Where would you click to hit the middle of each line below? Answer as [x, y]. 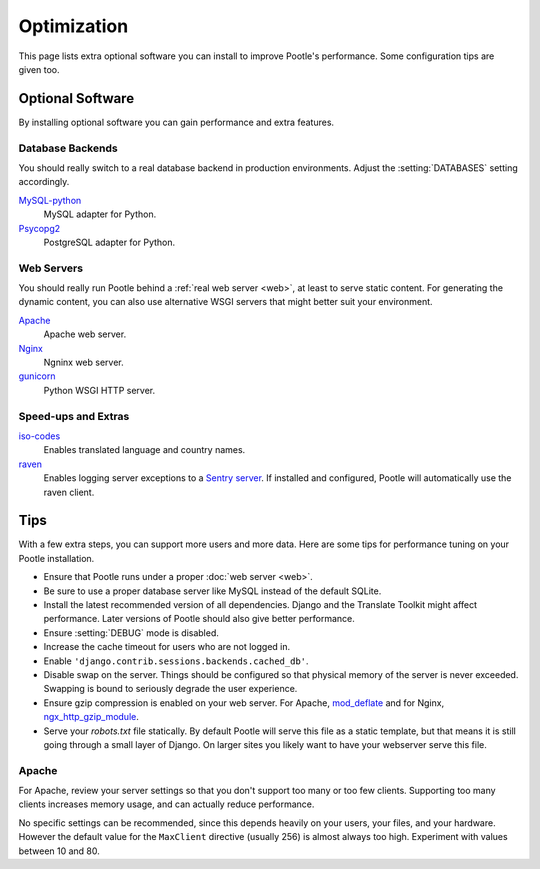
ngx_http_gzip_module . [91, 717]
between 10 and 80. [59, 851]
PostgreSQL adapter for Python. [109, 242]
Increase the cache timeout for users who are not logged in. [167, 647]
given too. [39, 69]
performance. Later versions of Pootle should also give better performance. [199, 619]
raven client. [69, 492]
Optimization [73, 26]
